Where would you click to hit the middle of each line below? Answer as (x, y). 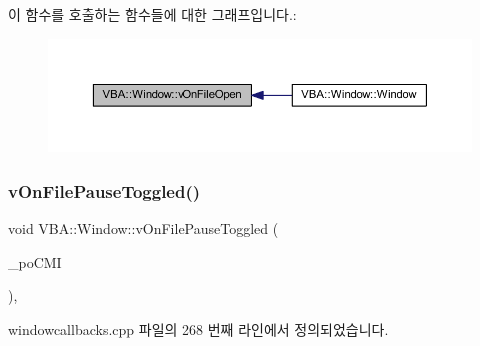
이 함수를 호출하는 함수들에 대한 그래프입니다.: (152, 14)
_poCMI (35, 261)
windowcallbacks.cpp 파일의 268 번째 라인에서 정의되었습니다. (198, 329)
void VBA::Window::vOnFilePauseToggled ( (143, 228)
